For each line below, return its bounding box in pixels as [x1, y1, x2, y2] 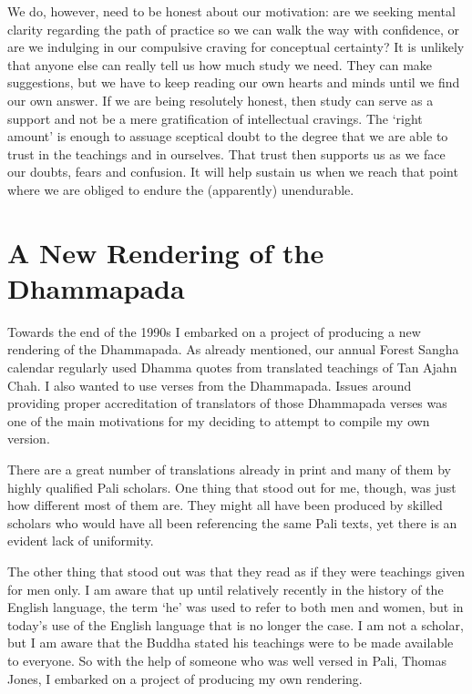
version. [7, 429, 50, 448]
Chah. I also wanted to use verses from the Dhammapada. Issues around [7, 375, 412, 394]
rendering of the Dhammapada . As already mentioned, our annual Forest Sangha [7, 340, 459, 359]
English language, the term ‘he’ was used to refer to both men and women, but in [7, 597, 464, 617]
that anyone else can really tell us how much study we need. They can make [7, 55, 433, 74]
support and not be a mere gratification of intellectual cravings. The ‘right [7, 108, 423, 128]
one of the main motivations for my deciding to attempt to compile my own [7, 411, 430, 430]
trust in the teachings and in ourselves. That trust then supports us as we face [7, 144, 446, 163]
